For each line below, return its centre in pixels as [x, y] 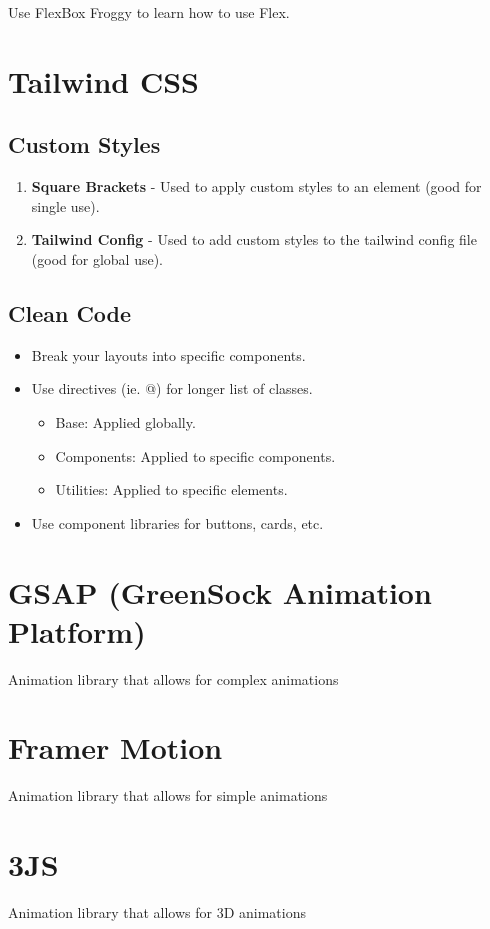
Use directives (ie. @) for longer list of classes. [172, 388]
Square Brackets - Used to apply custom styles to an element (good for [256, 186]
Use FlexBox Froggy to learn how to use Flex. [149, 12]
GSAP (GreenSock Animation [220, 591]
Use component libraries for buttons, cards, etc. [177, 522]
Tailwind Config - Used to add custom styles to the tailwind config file [254, 239]
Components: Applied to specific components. [195, 455]
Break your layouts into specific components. [168, 354]
